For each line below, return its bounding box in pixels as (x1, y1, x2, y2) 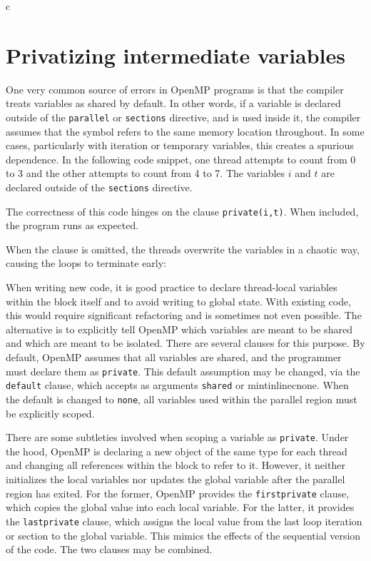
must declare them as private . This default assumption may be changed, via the (6, 363, 360, 378)
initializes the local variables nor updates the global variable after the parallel (6, 472, 345, 486)
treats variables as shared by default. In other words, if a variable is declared (6, 96, 341, 111)
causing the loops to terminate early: (6, 256, 167, 271)
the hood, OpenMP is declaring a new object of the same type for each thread (6, 443, 347, 458)
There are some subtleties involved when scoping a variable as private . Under (6, 430, 349, 445)
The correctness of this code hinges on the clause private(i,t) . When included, (6, 203, 359, 218)
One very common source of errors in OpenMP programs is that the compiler (6, 81, 344, 96)
